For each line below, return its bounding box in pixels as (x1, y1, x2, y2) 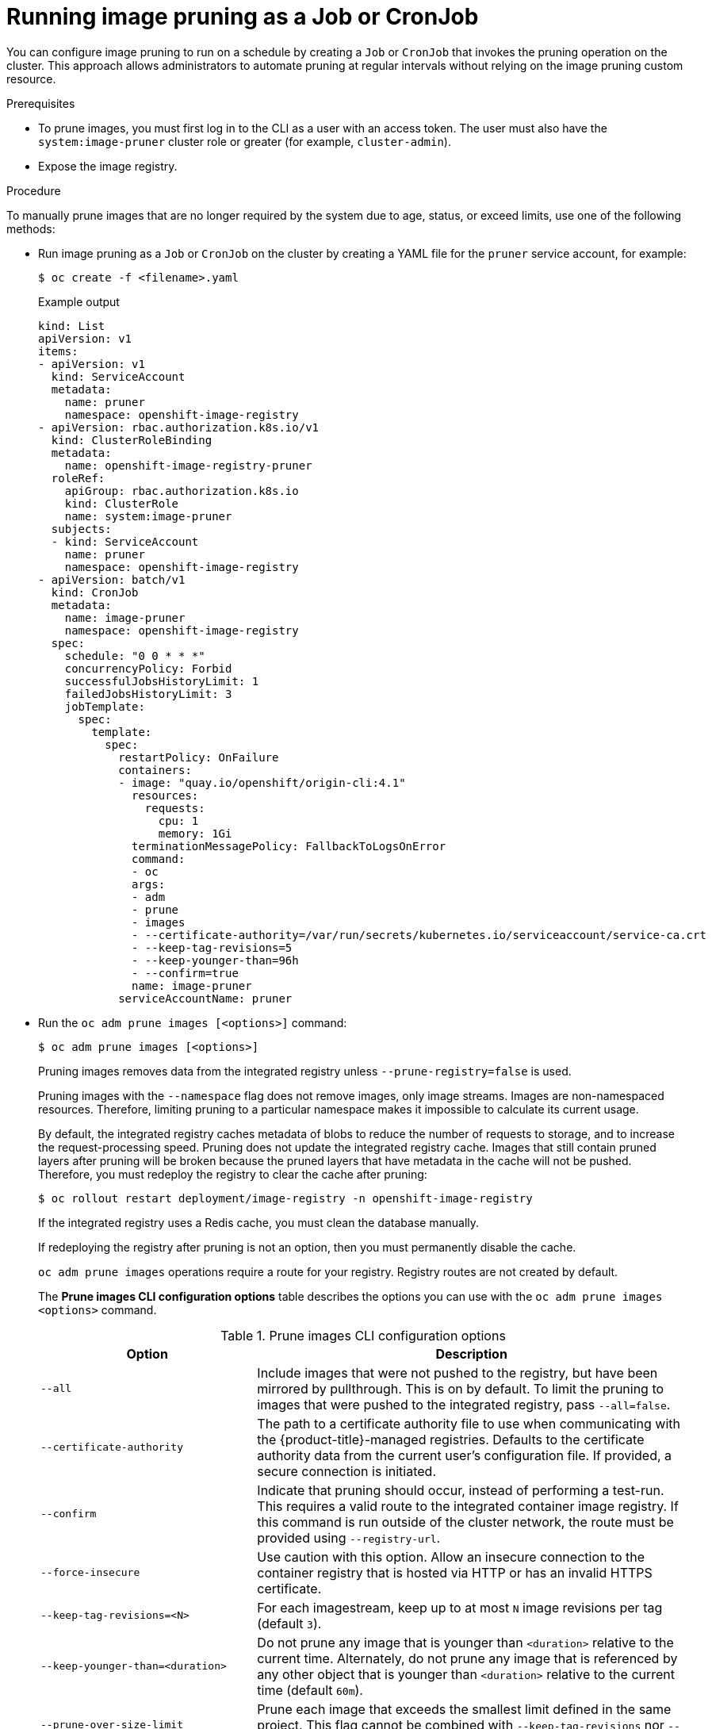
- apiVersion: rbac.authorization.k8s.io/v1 (38, 420, 320, 434)
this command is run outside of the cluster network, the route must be (257, 1513, 674, 1530)
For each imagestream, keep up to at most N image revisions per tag (257, 1599, 663, 1616)
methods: (6, 221, 56, 236)
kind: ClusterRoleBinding (51, 433, 212, 447)
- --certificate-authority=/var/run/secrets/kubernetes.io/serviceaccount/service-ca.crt (132, 928, 706, 941)
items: (38, 344, 78, 358)
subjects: (51, 522, 112, 535)
